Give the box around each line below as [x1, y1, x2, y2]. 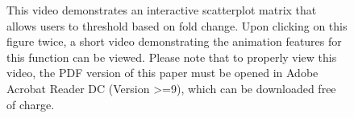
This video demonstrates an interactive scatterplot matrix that [6, 2, 317, 18]
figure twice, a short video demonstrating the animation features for [6, 33, 342, 50]
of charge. [6, 96, 55, 112]
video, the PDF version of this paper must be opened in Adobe [6, 64, 319, 81]
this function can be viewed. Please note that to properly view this [6, 48, 337, 65]
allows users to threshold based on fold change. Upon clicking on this [6, 17, 348, 34]
